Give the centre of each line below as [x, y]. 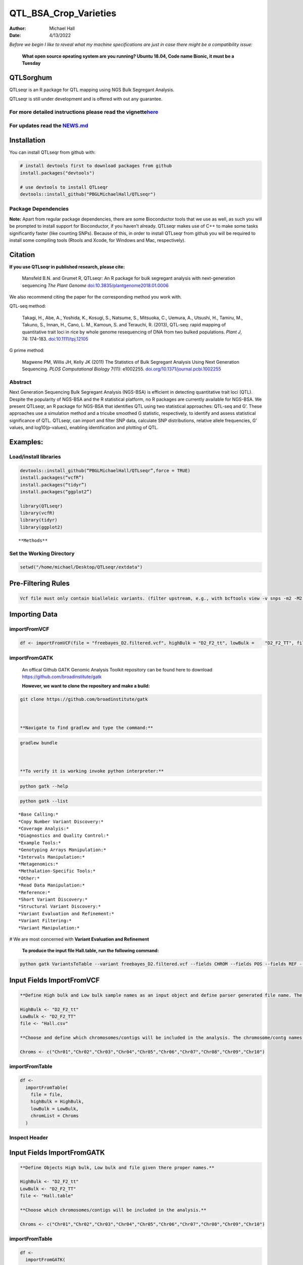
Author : [18, 28]
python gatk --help [44, 786]
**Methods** [33, 540]
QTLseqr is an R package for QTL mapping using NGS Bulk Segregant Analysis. [92, 90]
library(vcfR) [37, 513]
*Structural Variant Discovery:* [60, 906]
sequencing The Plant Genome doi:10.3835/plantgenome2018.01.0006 [95, 285]
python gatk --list [44, 801]
